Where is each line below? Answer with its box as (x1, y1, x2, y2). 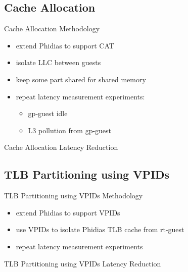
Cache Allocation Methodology (4, 23, 100, 34)
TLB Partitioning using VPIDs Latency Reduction (4, 258, 161, 268)
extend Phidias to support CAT (16, 40, 114, 50)
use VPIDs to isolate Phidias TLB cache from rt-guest (16, 224, 184, 235)
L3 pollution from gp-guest (28, 125, 112, 135)
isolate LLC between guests (16, 57, 101, 68)
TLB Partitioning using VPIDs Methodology (4, 190, 143, 201)
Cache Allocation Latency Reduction (4, 142, 118, 152)
